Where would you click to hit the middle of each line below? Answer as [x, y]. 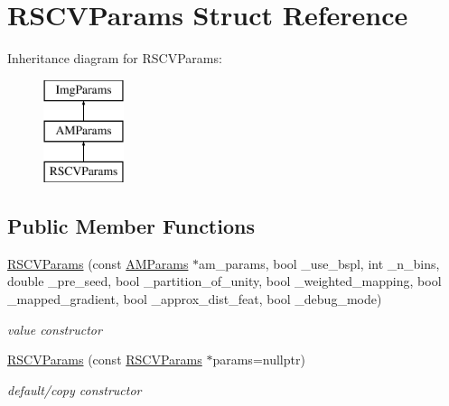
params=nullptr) [259, 360]
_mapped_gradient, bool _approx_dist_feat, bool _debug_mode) [195, 299]
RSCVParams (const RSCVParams [105, 360]
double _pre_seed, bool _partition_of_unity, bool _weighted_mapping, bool [224, 281]
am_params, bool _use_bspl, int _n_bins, [319, 263]
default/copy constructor [75, 389]
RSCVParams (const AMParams [98, 263]
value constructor [55, 329]
